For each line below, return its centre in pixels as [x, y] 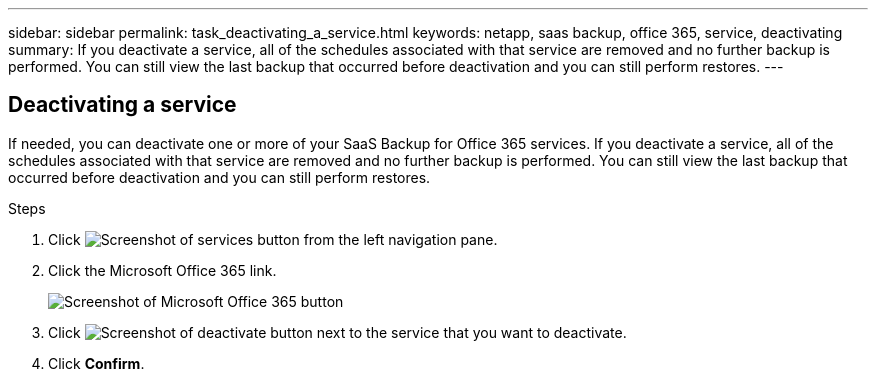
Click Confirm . [96, 363]
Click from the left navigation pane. [273, 239]
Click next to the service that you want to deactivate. [337, 332]
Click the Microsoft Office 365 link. [162, 270]
